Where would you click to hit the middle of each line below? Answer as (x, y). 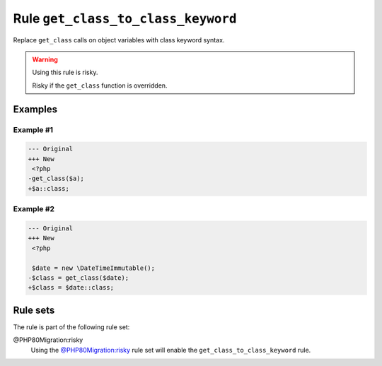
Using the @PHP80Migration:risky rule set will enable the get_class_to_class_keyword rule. (171, 350)
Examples (35, 109)
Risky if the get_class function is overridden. (100, 85)
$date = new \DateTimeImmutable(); (94, 268)
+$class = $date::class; (71, 288)
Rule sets (34, 310)
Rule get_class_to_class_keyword (125, 18)
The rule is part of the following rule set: (71, 327)
